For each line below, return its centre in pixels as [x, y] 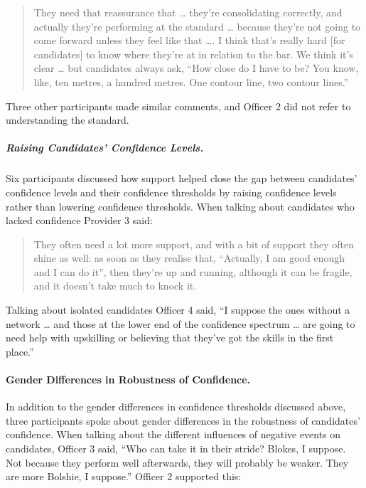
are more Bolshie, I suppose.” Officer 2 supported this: [124, 476]
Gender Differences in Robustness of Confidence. [128, 380]
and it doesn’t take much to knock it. [115, 286]
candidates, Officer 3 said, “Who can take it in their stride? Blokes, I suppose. [176, 449]
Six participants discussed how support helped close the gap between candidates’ [182, 178]
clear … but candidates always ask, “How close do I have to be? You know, [196, 68]
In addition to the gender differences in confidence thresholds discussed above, [176, 407]
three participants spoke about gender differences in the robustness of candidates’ [183, 420]
